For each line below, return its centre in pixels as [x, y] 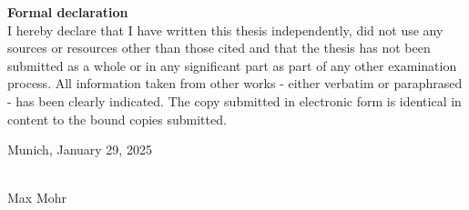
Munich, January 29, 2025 [80, 150]
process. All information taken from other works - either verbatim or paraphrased [235, 83]
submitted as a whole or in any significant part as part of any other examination [232, 65]
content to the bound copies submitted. [117, 119]
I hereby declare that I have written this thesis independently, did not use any [225, 30]
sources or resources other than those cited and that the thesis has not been [219, 48]
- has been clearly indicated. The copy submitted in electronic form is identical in [234, 100]
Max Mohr [37, 198]
